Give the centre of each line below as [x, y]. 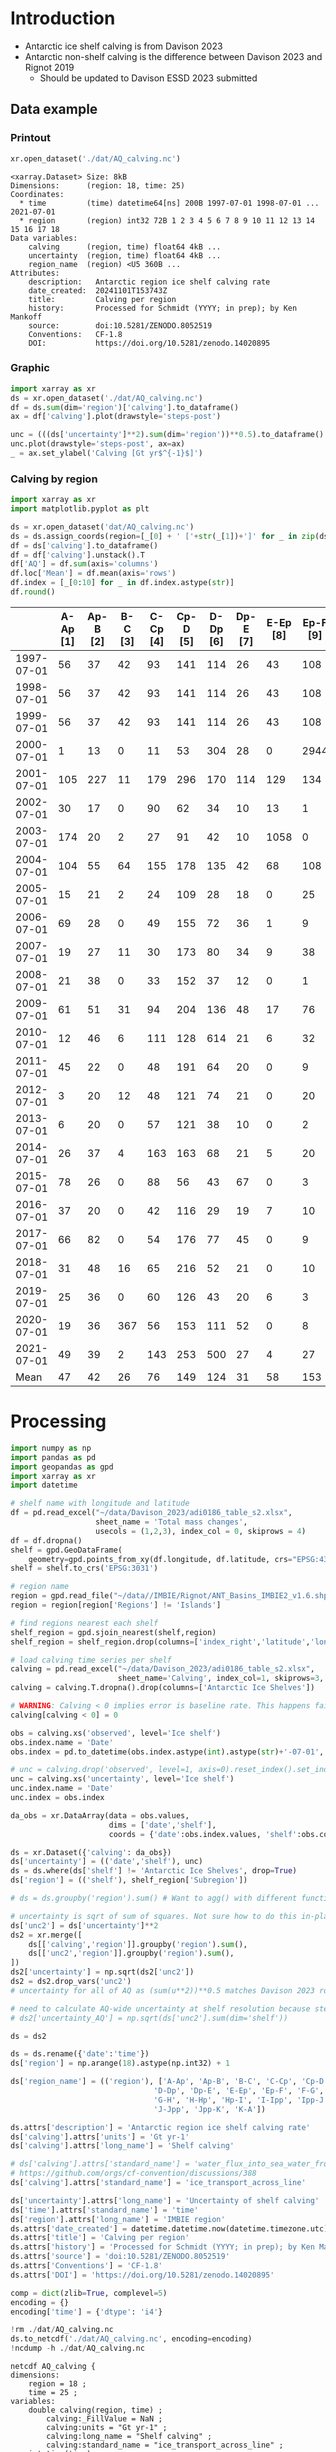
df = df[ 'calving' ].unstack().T [77, 555]
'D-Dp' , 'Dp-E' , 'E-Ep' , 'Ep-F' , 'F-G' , [239, 2091]
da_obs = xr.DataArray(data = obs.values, [100, 1815]
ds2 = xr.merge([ [46, 1935]
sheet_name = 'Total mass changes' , [171, 1522]
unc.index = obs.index [57, 1798]
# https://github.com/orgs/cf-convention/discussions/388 [133, 2173]
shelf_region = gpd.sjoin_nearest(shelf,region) [113, 1632]
